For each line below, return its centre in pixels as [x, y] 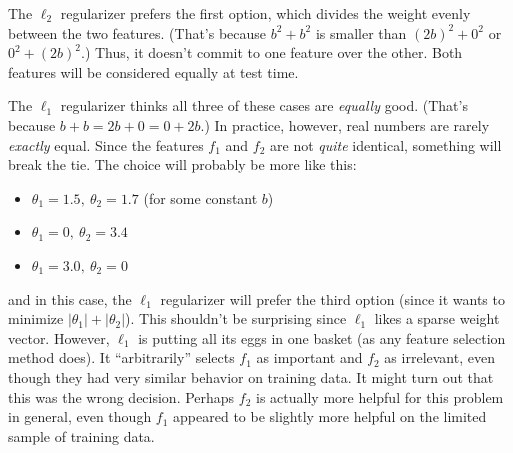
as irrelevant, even [439, 357]
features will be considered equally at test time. [153, 71]
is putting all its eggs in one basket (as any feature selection [322, 337]
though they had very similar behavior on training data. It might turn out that [251, 376]
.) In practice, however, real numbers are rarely [345, 124]
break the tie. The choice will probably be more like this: [182, 164]
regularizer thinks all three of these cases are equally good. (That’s [264, 105]
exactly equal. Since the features [106, 144]
